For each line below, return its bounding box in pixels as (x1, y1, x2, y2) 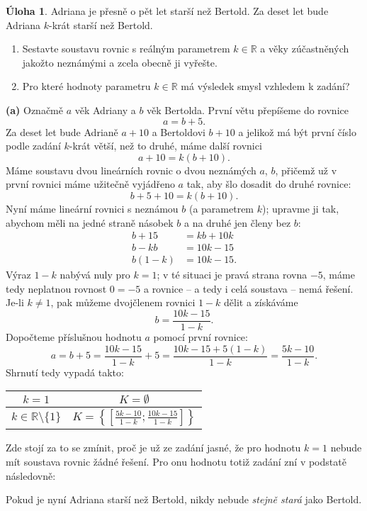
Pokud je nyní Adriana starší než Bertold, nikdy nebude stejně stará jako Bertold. (6, 492, 362, 507)
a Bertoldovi (152, 124, 205, 139)
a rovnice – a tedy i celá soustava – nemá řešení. (143, 281, 354, 296)
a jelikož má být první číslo (238, 124, 356, 139)
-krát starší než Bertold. (49, 17, 153, 32)
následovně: (6, 468, 56, 483)
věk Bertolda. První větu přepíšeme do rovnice (147, 102, 349, 117)
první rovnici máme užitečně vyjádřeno (6, 176, 175, 191)
